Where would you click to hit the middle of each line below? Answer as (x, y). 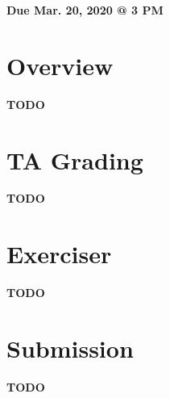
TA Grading (75, 159)
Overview (60, 65)
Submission (70, 348)
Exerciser (59, 254)
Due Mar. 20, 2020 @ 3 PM (85, 10)
